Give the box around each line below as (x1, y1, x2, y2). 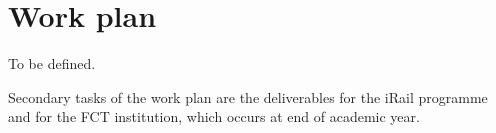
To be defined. (8, 53, 96, 74)
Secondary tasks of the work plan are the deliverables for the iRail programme (8, 86, 488, 107)
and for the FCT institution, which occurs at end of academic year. (8, 106, 420, 127)
